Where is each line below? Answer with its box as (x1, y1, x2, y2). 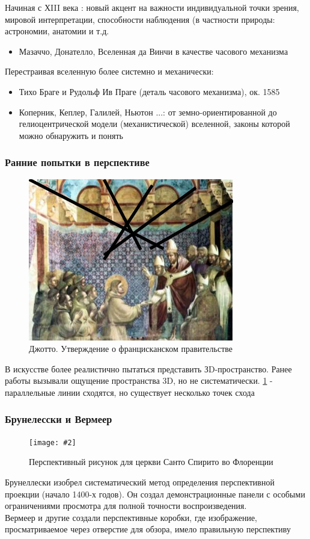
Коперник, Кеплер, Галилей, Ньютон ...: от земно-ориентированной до (19, 105, 277, 118)
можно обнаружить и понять (19, 129, 124, 141)
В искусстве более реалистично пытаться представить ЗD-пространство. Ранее (5, 362, 292, 375)
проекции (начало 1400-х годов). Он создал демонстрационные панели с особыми (5, 487, 305, 500)
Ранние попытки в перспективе (5, 155, 150, 170)
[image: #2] (29, 438, 76, 447)
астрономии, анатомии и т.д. (5, 25, 109, 37)
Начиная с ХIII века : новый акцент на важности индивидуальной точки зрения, (5, 1, 299, 13)
